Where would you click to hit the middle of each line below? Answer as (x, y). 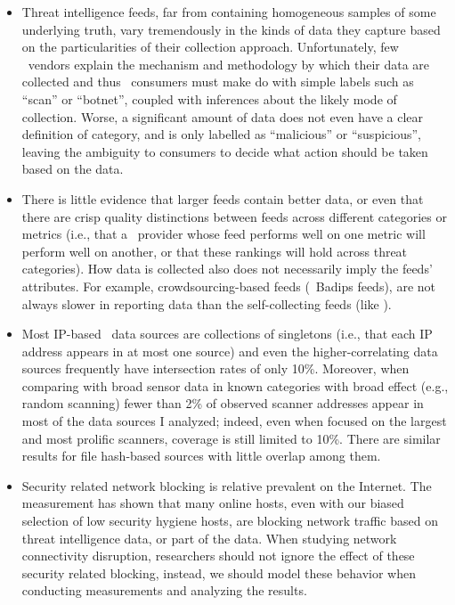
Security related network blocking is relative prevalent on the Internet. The (227, 485)
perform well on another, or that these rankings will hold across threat (215, 251)
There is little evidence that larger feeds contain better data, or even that (223, 198)
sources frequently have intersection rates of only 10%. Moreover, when (215, 368)
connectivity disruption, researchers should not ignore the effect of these (218, 556)
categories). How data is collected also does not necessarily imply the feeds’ (227, 269)
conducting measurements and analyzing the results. (164, 590)
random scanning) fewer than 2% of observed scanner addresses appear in (223, 403)
